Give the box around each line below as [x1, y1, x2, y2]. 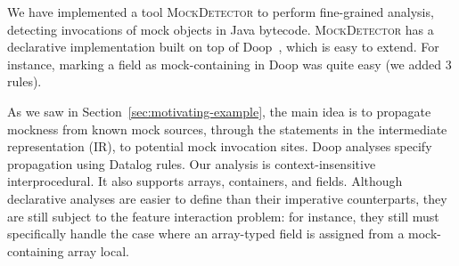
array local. [68, 241, 129, 260]
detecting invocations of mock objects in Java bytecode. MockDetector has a [7, 20, 434, 38]
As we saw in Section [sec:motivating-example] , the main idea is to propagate [7, 101, 431, 120]
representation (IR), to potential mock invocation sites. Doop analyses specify [7, 137, 432, 156]
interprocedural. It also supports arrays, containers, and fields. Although [7, 172, 403, 190]
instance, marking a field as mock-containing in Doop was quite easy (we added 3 [7, 54, 452, 73]
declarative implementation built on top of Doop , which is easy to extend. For [7, 37, 439, 56]
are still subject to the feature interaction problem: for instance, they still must [7, 206, 439, 225]
